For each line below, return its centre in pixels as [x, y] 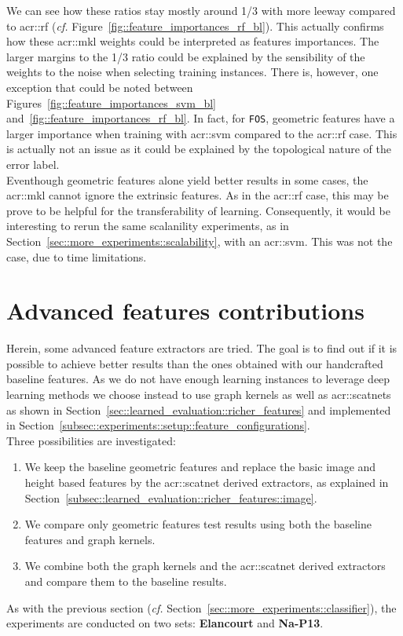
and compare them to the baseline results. [126, 581]
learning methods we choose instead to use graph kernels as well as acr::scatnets [199, 395]
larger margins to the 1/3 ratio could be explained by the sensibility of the [186, 56]
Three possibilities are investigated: [91, 440]
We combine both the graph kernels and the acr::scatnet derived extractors [205, 566]
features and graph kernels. [90, 539]
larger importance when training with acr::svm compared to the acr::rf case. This [202, 133]
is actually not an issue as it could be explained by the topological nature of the [199, 149]
